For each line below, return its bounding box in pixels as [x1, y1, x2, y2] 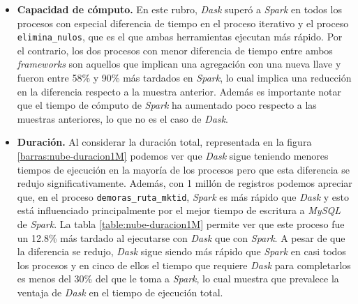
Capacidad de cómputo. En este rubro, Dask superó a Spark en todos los [17, 2, 342, 16]
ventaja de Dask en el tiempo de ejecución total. [17, 285, 223, 299]
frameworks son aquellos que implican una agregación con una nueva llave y [17, 56, 341, 71]
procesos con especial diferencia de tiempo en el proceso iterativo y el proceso [17, 15, 349, 30]
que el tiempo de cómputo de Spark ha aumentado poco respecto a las [17, 98, 317, 112]
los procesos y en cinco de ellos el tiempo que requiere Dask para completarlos [17, 257, 351, 272]
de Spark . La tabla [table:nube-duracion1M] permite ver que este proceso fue [17, 217, 345, 231]
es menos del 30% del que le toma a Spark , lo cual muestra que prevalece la [17, 271, 339, 286]
